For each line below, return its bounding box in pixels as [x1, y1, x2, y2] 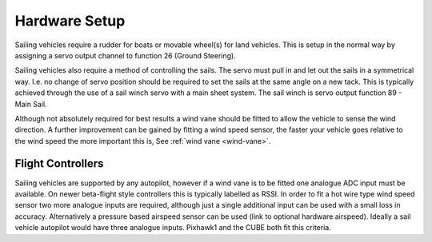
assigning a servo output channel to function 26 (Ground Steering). [14, 50, 236, 60]
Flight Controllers [14, 157, 104, 171]
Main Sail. [14, 99, 47, 109]
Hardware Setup [14, 12, 126, 30]
